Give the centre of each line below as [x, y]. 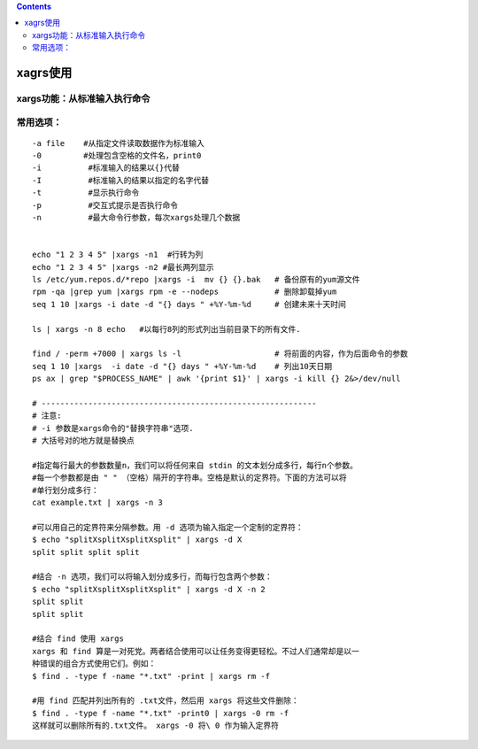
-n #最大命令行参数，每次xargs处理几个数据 [136, 218]
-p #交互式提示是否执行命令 [105, 205]
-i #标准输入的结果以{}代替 [106, 168]
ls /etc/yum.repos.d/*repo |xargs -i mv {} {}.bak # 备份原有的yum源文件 [196, 279]
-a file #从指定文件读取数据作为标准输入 [119, 143]
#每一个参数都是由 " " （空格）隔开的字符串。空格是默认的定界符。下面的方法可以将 [189, 478]
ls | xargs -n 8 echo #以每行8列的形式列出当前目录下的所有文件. [166, 329]
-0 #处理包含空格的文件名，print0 [117, 156]
